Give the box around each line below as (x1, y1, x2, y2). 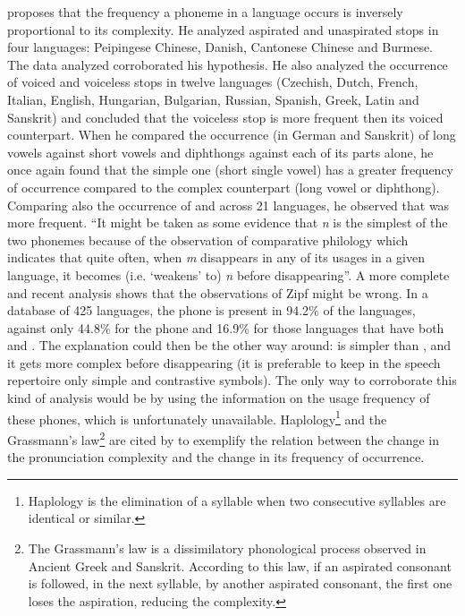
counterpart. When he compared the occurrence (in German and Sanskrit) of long (7, 125, 456, 144)
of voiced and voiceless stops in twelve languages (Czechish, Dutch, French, (7, 73, 418, 91)
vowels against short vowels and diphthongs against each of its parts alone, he (7, 142, 434, 161)
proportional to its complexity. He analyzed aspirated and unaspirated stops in (7, 20, 439, 38)
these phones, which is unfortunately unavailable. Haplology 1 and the (7, 406, 387, 428)
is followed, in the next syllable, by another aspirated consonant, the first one (28, 574, 452, 593)
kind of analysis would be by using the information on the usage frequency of (7, 389, 430, 407)
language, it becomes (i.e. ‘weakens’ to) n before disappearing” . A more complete (7, 265, 450, 284)
